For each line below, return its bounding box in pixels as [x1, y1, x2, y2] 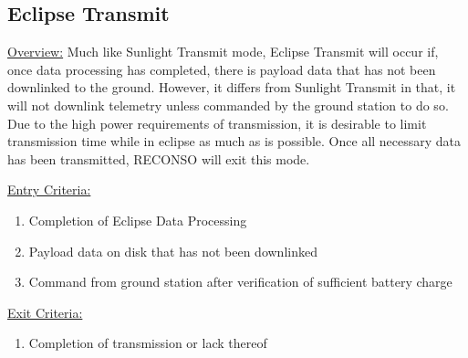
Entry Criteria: [7, 180, 91, 199]
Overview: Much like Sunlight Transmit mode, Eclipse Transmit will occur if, [7, 42, 439, 61]
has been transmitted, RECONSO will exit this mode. [7, 149, 310, 168]
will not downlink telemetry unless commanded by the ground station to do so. [7, 95, 449, 114]
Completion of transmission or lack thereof [28, 333, 267, 353]
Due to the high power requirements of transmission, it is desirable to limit [7, 113, 427, 132]
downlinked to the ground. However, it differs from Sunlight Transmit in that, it [7, 78, 456, 97]
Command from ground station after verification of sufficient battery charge [28, 272, 452, 291]
